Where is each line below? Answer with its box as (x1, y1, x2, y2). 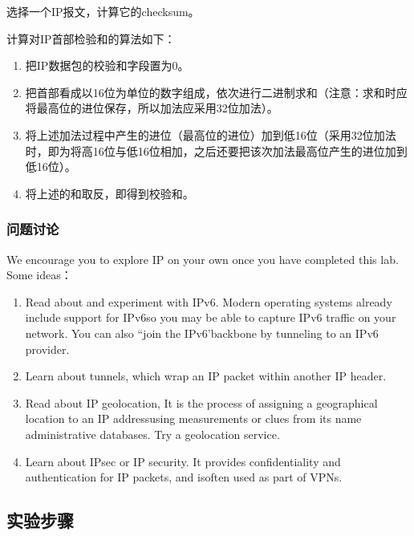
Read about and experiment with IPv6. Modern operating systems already (25, 293, 392, 310)
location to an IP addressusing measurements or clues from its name (25, 410, 362, 427)
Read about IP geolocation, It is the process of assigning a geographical (25, 394, 378, 411)
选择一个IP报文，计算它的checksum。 (6, 3, 200, 19)
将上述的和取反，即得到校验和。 (25, 185, 194, 201)
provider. (25, 340, 70, 357)
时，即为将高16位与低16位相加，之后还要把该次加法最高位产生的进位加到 (25, 142, 408, 159)
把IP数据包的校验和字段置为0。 (25, 57, 189, 74)
